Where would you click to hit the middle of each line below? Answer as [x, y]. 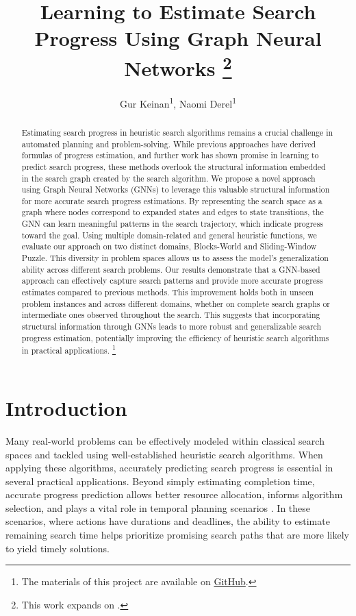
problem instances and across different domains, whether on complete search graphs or [176, 303]
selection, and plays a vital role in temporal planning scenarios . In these [158, 507]
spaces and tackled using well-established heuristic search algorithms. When [164, 454]
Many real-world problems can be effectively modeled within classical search [165, 440]
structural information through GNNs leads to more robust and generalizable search [171, 327]
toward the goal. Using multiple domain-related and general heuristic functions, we [169, 235]
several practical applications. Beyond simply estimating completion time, [160, 481]
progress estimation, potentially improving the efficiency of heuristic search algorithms [175, 337]
